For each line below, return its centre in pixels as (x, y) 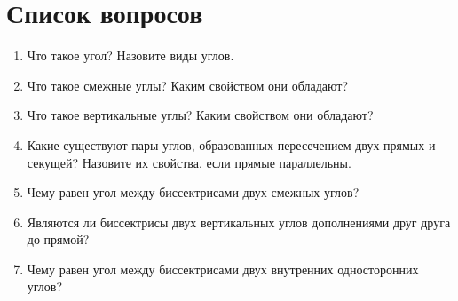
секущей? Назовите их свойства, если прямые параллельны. (189, 162)
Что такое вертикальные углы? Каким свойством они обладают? (200, 115)
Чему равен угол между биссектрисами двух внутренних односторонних (223, 269)
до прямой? (58, 239)
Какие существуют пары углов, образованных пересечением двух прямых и (231, 144)
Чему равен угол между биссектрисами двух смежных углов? (193, 192)
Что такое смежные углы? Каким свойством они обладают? (188, 85)
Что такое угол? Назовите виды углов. (130, 55)
